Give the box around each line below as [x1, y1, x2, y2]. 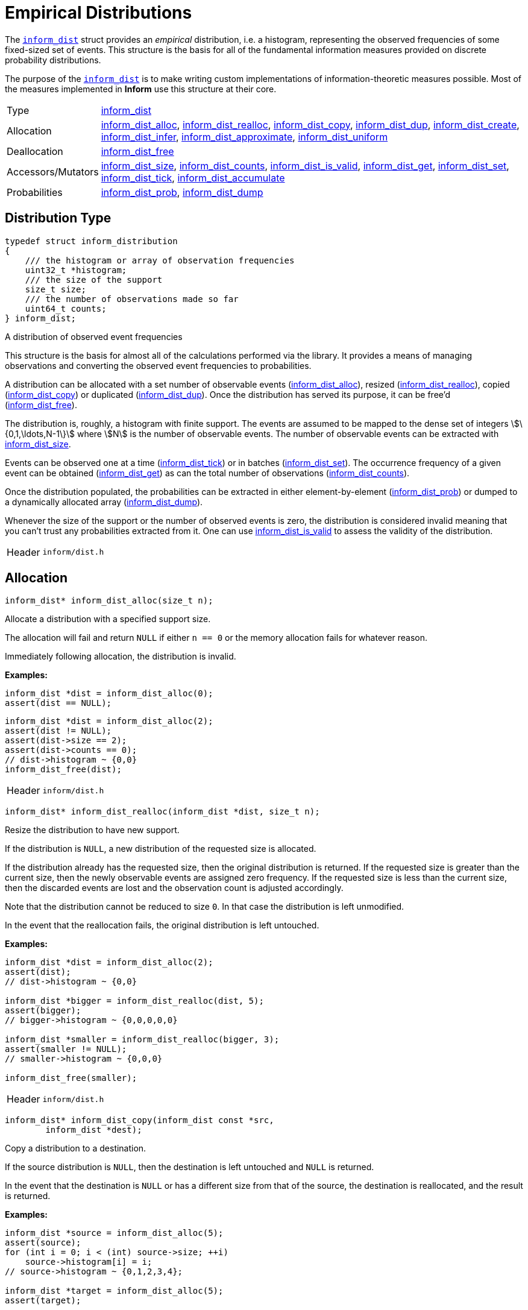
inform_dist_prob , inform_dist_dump [101, 186, 263, 198]
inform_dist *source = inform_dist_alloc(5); [5, 1228, 224, 1238]
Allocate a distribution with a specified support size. [5, 614, 211, 625]
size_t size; [25, 284, 86, 294]
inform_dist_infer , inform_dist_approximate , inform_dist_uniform [101, 130, 388, 143]
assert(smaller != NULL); [5, 1044, 127, 1054]
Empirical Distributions [5, 2, 192, 23]
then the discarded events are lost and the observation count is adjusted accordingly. [5, 883, 344, 893]
